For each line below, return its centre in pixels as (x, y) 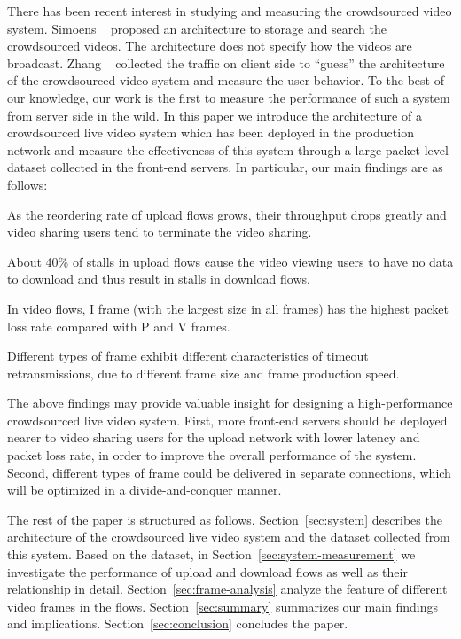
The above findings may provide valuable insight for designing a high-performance (230, 403)
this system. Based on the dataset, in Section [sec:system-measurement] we (211, 554)
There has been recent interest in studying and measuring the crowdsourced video (230, 11)
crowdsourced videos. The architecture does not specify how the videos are (210, 46)
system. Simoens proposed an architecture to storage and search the (197, 28)
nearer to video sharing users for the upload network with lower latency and (214, 437)
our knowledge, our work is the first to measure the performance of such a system (229, 97)
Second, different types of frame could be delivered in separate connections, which (229, 472)
